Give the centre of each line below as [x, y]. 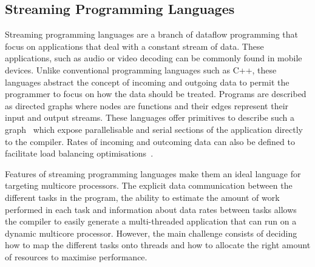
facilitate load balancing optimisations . [79, 153]
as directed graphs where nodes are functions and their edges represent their [147, 105]
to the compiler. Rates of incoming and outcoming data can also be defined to [150, 141]
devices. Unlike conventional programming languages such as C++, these [141, 69]
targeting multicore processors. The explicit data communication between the [149, 185]
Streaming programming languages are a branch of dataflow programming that [151, 34]
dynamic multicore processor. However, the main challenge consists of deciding [151, 233]
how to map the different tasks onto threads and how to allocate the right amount [158, 245]
